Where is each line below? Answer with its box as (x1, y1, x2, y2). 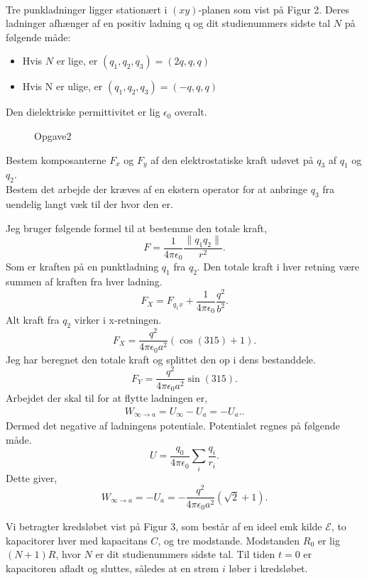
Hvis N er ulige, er (22, 79, 103, 94)
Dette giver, (6, 470, 57, 485)
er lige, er (56, 53, 98, 68)
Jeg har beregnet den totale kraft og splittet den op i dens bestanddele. (6, 351, 316, 366)
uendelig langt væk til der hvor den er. (6, 196, 173, 211)
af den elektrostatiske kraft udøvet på (150, 152, 314, 167)
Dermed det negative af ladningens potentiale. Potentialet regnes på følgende (6, 418, 340, 433)
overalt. (175, 104, 207, 119)
